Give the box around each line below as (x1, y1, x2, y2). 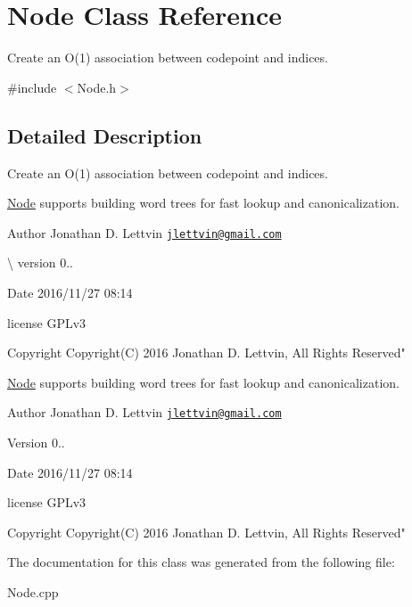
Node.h (77, 78, 117, 96)
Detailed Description (7, 121, 202, 149)
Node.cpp (7, 582, 59, 601)
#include (7, 78, 57, 96)
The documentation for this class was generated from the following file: (7, 553, 395, 571)
